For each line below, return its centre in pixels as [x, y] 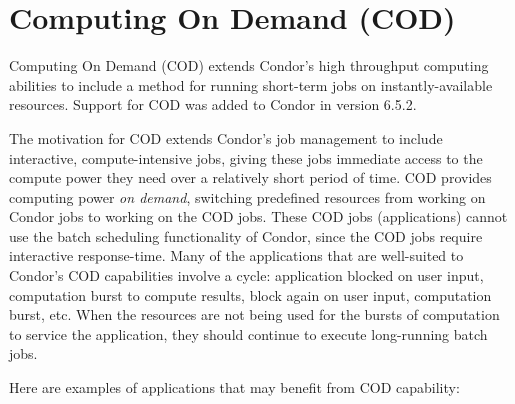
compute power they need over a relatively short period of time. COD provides [250, 177]
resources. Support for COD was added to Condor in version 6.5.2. [213, 104]
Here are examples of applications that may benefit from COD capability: [234, 387]
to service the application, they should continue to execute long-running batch [248, 333]
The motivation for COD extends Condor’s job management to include [226, 137]
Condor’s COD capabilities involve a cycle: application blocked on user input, [246, 275]
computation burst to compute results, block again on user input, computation [250, 294]
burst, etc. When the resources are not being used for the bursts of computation [254, 314]
